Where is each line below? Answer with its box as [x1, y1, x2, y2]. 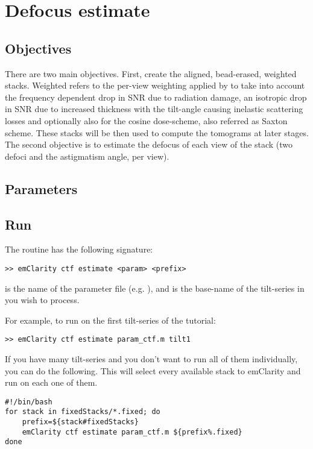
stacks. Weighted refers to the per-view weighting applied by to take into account [5, 79, 305, 92]
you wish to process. [5, 294, 80, 306]
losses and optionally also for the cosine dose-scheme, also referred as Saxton [5, 114, 288, 127]
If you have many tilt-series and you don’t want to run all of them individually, [5, 353, 298, 365]
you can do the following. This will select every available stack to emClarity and [5, 364, 301, 377]
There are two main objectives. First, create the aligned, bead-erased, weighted [5, 67, 297, 80]
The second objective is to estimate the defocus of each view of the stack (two [5, 138, 293, 151]
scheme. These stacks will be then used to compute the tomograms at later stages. [5, 126, 309, 139]
